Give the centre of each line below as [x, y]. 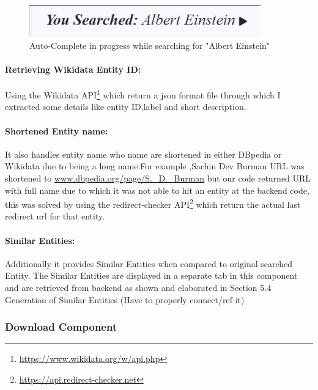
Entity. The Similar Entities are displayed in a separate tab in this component [151, 275]
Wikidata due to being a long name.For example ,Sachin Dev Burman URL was [155, 166]
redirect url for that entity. [55, 216]
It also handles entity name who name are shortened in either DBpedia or [143, 154]
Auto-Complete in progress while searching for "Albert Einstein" [150, 45]
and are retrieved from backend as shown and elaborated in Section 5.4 [138, 287]
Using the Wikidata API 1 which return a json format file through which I [143, 94]
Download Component [61, 327]
